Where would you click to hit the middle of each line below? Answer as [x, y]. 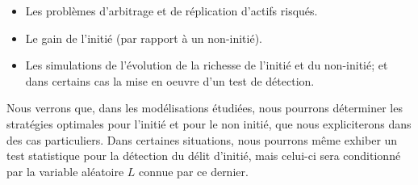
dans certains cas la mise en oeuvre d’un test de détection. [170, 80]
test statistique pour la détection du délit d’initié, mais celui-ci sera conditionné [204, 156]
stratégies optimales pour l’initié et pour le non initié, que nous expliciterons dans [209, 123]
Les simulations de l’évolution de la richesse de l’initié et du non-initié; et [207, 65]
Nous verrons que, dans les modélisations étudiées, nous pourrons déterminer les [205, 108]
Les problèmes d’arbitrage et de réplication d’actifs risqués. [171, 11]
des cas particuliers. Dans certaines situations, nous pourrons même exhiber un [202, 139]
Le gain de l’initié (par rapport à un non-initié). [144, 38]
